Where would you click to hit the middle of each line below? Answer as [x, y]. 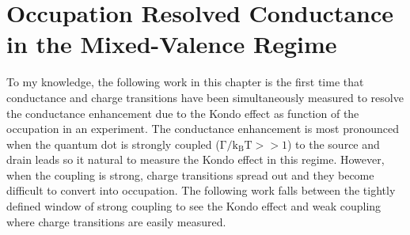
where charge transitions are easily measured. [116, 221]
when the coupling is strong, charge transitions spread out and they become [190, 174]
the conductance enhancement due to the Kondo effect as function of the [183, 113]
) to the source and [334, 144]
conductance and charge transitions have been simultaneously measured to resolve [205, 97]
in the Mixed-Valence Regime [172, 44]
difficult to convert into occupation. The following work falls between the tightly [201, 190]
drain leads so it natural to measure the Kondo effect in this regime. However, [196, 159]
